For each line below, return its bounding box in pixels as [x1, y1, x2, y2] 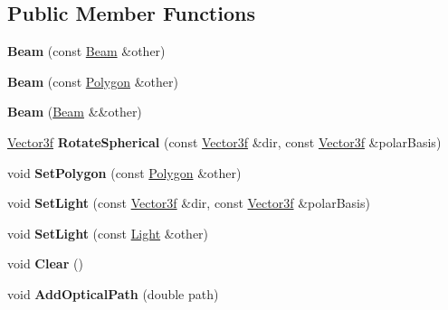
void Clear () [7, 254, 83, 273]
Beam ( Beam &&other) [7, 102, 142, 121]
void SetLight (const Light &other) [7, 223, 209, 242]
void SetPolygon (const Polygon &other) [7, 163, 242, 182]
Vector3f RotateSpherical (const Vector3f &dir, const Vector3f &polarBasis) [7, 132, 442, 151]
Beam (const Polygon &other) [7, 71, 178, 90]
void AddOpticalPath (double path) [7, 284, 219, 303]
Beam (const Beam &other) [7, 42, 166, 61]
